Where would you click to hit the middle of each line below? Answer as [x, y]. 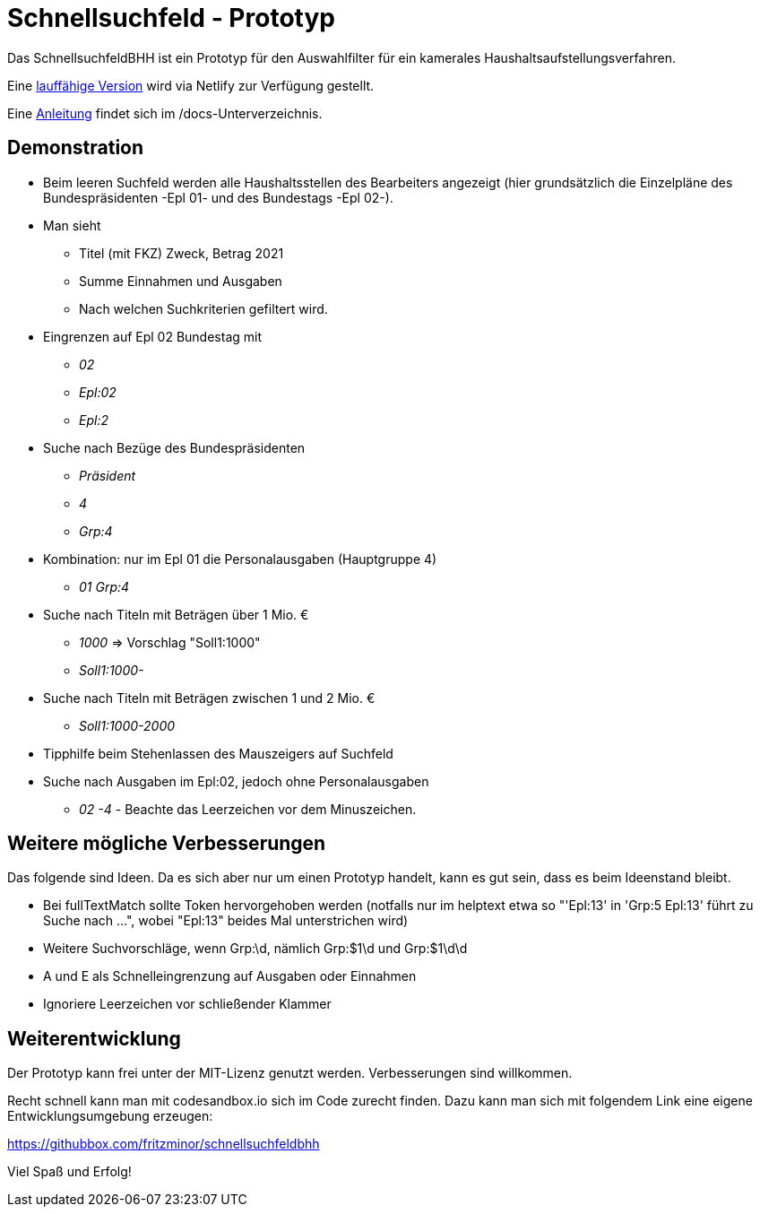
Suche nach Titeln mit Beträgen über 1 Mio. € [176, 614]
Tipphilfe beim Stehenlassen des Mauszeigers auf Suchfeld [218, 753]
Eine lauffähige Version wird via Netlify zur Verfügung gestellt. [191, 85]
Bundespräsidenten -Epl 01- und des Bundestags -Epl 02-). [218, 197]
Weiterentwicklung [94, 1038]
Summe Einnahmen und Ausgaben [181, 281]
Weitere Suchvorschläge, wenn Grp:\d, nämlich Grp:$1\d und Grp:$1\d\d [255, 949]
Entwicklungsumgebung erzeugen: [110, 1116]
